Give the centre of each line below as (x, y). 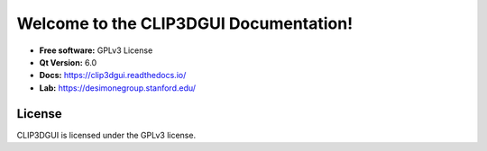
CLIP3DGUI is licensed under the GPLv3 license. (106, 135)
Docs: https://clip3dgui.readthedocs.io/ (113, 75)
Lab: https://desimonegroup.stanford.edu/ (118, 88)
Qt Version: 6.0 (68, 62)
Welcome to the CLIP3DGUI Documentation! (185, 23)
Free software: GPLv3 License (96, 50)
